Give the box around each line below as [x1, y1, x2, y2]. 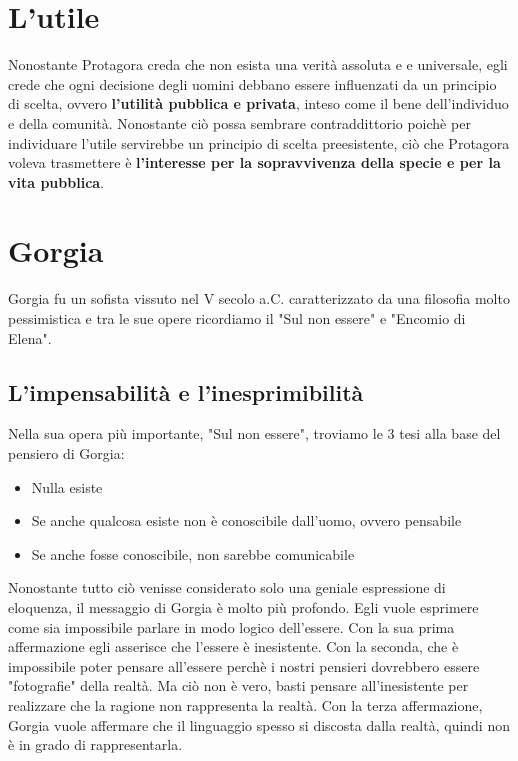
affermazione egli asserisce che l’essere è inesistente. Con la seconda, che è [8, 636, 459, 657]
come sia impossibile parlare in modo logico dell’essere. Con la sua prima [8, 616, 455, 637]
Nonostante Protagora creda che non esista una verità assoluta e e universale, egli [8, 54, 508, 75]
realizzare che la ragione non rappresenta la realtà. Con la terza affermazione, [8, 694, 483, 715]
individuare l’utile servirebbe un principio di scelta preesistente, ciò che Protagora [8, 132, 510, 153]
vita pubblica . [8, 171, 105, 192]
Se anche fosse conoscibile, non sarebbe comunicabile [31, 543, 355, 564]
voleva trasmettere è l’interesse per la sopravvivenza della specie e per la [8, 152, 501, 173]
